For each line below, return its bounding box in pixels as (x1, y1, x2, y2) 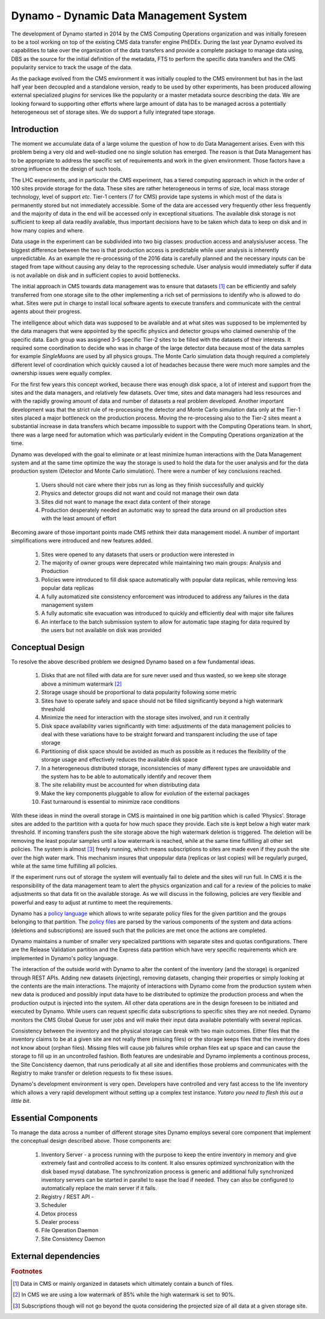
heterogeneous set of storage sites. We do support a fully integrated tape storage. (11, 108, 215, 116)
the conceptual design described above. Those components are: (11, 1137, 172, 1144)
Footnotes (11, 1267, 43, 1276)
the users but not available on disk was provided (41, 627, 162, 634)
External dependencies (11, 1251, 101, 1261)
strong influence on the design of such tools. (11, 166, 123, 173)
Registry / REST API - (41, 1193, 94, 1200)
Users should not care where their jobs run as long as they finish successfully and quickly (41, 481, 264, 488)
